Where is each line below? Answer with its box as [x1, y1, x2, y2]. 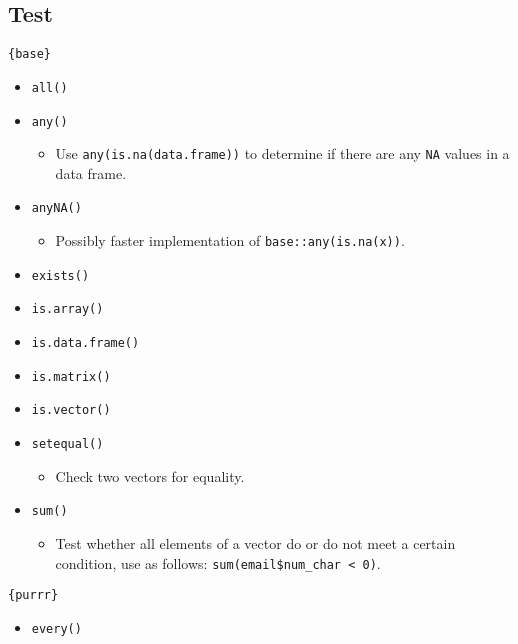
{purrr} [8, 588, 59, 603]
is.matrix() [31, 369, 111, 384]
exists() [31, 268, 90, 283]
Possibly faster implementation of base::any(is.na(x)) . [55, 230, 405, 251]
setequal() [31, 437, 104, 452]
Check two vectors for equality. [55, 465, 245, 486]
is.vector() [31, 403, 111, 418]
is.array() [31, 302, 104, 317]
